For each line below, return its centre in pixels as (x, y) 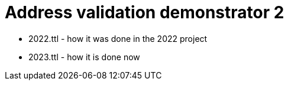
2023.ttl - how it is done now (84, 57)
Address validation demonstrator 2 (145, 12)
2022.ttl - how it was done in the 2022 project (118, 38)
